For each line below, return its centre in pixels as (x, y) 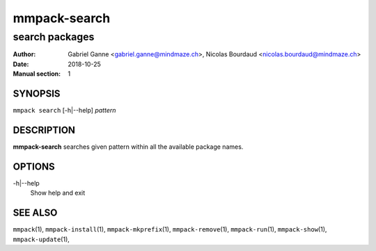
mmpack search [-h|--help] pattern (64, 111)
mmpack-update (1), (41, 239)
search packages (54, 37)
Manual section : (37, 74)
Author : (24, 54)
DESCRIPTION (44, 130)
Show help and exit (58, 193)
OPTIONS (34, 167)
